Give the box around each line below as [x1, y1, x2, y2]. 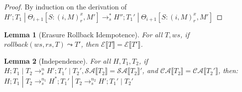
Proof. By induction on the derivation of [4, 1, 127, 11]
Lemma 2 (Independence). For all [4, 55, 111, 66]
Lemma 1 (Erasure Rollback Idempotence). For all [4, 29, 163, 39]
